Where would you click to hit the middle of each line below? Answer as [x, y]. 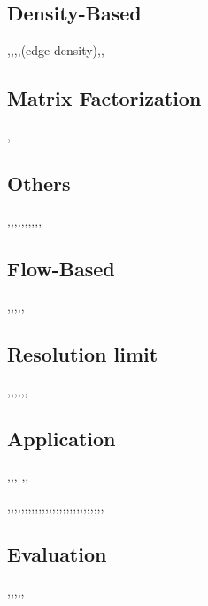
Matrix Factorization [104, 98]
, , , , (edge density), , [56, 50]
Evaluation [57, 553]
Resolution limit [83, 353]
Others [39, 183]
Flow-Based [61, 268]
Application [62, 439]
